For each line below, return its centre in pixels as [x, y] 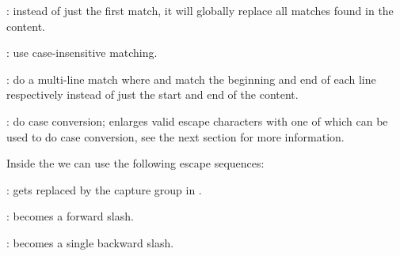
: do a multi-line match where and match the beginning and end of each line [191, 79]
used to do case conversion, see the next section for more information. [175, 136]
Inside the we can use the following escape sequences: [135, 163]
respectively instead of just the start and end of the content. [152, 94]
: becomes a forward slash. [70, 216]
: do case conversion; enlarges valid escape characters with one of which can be [197, 120]
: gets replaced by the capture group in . [104, 189]
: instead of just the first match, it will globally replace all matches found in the [200, 10]
